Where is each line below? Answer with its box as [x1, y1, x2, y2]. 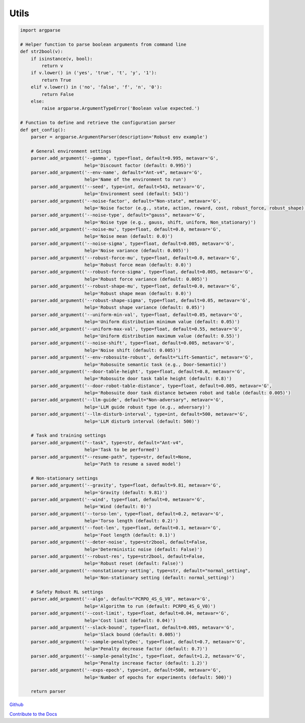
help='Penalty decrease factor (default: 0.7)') [84, 646, 208, 652]
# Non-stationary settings [30, 475, 99, 481]
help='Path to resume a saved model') [84, 461, 181, 467]
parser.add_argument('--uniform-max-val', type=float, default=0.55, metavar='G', [30, 326, 243, 332]
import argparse [20, 27, 61, 33]
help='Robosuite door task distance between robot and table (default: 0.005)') [84, 390, 291, 396]
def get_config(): [20, 127, 66, 133]
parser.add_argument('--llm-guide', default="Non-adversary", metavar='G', [30, 397, 224, 403]
